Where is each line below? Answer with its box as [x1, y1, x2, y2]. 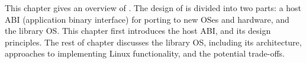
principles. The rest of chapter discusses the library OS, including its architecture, [5, 36, 302, 48]
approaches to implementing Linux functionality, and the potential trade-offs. [5, 47, 285, 60]
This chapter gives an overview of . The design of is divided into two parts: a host [5, 2, 302, 13]
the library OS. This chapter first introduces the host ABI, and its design [5, 24, 271, 37]
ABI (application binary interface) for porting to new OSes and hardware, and [5, 13, 289, 25]
